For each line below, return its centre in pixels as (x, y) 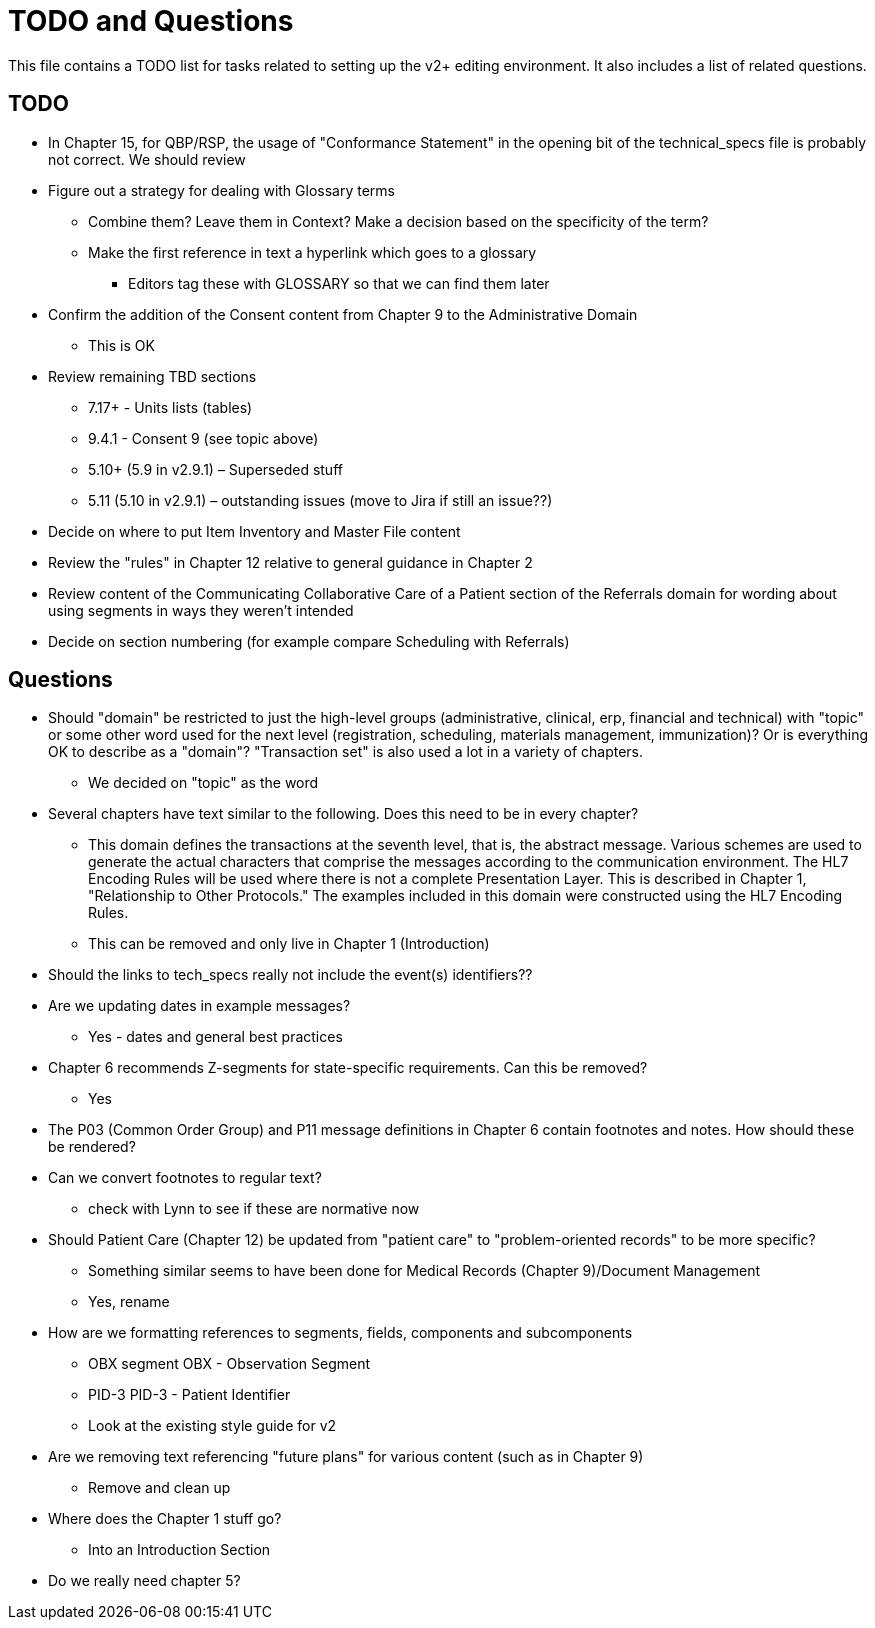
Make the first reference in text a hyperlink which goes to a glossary (312, 252)
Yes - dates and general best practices (215, 1037)
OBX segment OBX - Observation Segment (229, 1364)
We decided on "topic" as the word (203, 783)
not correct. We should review (147, 159)
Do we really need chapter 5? (144, 1581)
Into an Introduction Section (179, 1550)
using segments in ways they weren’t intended (201, 610)
